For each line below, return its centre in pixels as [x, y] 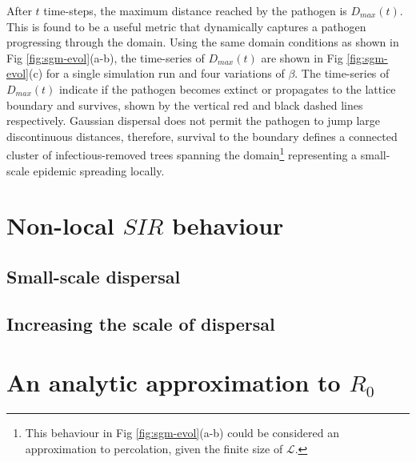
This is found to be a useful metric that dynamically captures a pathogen [186, 26]
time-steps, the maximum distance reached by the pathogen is [195, 10]
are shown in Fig [302, 57]
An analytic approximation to [174, 382]
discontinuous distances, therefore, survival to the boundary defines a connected [202, 136]
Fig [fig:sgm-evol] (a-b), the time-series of [106, 57]
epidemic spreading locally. [99, 170]
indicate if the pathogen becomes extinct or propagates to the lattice [227, 88]
